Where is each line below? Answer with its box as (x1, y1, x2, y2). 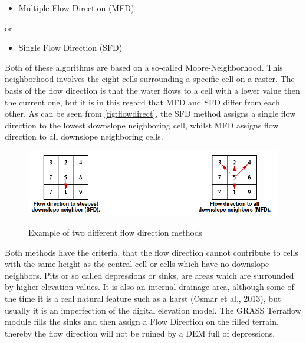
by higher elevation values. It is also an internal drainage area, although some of (5, 281, 294, 293)
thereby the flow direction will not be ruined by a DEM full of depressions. (5, 326, 275, 339)
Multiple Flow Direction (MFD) (18, 2, 134, 14)
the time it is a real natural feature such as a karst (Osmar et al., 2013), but (5, 292, 281, 304)
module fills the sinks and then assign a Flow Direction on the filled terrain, (5, 315, 279, 328)
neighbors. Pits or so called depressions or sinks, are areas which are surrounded (5, 269, 294, 281)
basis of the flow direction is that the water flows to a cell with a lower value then (5, 84, 300, 96)
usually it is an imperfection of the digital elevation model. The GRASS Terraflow (5, 304, 301, 316)
